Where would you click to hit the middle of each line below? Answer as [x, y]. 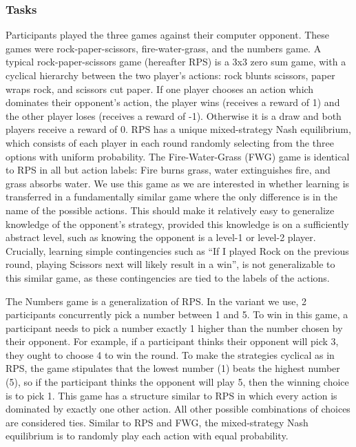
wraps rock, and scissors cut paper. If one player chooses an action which [160, 89]
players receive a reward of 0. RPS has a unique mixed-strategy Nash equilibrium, [178, 129]
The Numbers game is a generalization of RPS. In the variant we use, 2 [156, 301]
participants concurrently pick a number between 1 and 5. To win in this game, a [177, 314]
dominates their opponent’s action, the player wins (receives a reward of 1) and [173, 102]
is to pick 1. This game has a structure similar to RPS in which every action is [171, 395]
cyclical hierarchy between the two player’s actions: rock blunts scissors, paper [170, 75]
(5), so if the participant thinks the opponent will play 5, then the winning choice [177, 382]
